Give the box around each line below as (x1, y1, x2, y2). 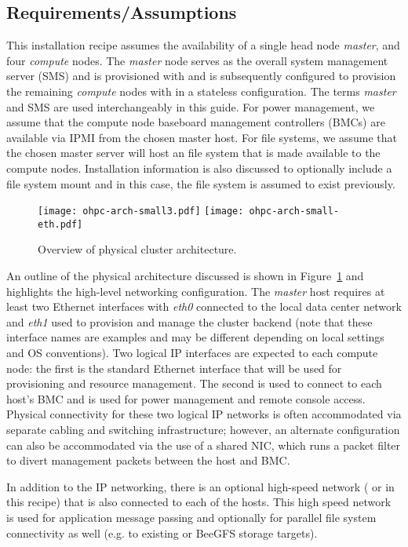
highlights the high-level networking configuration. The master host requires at (6, 283, 385, 299)
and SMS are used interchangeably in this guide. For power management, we (6, 98, 375, 115)
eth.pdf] (38, 218, 83, 230)
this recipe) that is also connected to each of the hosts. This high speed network (6, 494, 392, 510)
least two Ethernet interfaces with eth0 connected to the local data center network (6, 298, 402, 315)
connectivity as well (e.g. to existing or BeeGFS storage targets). (6, 524, 318, 541)
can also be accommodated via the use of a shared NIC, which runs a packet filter (6, 436, 401, 453)
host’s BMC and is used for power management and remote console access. (6, 390, 366, 407)
